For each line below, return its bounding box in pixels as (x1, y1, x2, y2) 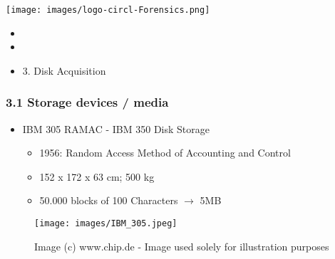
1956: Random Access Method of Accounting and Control (39, 145, 291, 160)
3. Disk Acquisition (22, 63, 106, 78)
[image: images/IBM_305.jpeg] (34, 218, 177, 229)
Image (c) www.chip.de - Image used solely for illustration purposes (34, 238, 329, 253)
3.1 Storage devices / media (6, 93, 169, 111)
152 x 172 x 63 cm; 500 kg (39, 169, 155, 184)
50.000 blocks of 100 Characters (39, 193, 178, 208)
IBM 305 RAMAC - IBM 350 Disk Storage (22, 121, 210, 136)
